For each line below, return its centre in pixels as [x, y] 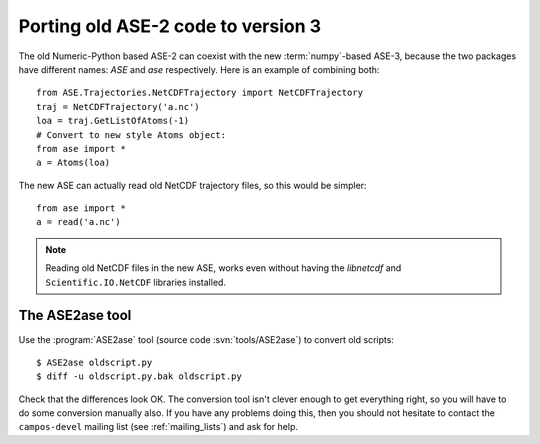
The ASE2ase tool [75, 315]
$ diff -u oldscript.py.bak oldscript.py [139, 376]
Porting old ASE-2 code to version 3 [170, 26]
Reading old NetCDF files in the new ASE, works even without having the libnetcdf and [223, 268]
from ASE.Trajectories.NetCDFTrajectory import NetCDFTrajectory [200, 93]
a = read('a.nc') [78, 222]
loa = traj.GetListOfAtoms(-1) [113, 121]
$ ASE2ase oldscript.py [94, 362]
